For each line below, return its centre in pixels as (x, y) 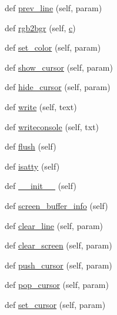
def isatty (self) (32, 166)
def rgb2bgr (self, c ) (40, 27)
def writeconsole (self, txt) (52, 126)
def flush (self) (31, 146)
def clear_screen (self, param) (58, 245)
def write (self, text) (41, 106)
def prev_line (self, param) (54, 8)
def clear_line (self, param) (54, 225)
